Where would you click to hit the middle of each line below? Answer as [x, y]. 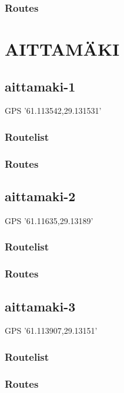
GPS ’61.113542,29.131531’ [53, 111]
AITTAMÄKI [62, 49]
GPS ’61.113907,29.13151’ [51, 331]
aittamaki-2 [40, 196]
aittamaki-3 [40, 306]
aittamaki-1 [40, 86]
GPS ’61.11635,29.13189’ [49, 220]
